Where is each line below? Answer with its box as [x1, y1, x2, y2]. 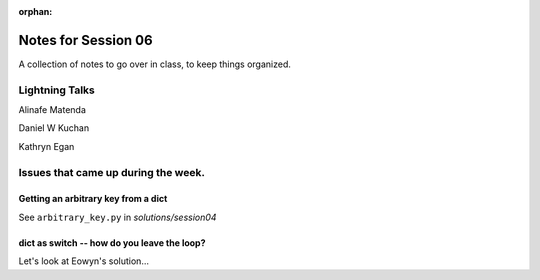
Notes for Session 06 [18, 31, 154, 49]
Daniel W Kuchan [18, 122, 90, 134]
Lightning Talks [18, 83, 95, 97]
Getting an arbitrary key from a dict [18, 193, 168, 205]
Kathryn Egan [18, 140, 75, 152]
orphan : [18, 6, 53, 17]
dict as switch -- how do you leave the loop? [18, 236, 206, 249]
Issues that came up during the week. [18, 165, 205, 179]
